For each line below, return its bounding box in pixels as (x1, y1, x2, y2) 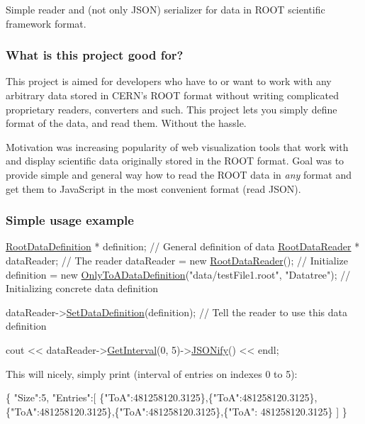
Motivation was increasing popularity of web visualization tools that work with (6, 139, 349, 154)
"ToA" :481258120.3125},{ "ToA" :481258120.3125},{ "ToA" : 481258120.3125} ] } (11, 403, 347, 418)
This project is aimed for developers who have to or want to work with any (6, 74, 332, 89)
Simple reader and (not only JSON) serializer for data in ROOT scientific (6, 2, 325, 16)
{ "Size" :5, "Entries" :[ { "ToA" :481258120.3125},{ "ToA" (6, 390, 240, 405)
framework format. (6, 16, 86, 30)
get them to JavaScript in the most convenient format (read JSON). (6, 181, 301, 196)
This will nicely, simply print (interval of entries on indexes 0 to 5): (6, 366, 298, 381)
